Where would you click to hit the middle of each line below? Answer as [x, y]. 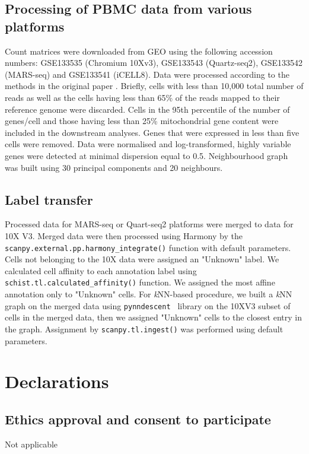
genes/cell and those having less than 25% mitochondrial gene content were [142, 121]
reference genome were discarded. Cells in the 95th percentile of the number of [147, 109]
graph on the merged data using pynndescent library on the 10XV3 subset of [148, 305]
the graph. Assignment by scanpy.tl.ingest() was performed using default [144, 328]
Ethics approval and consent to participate [138, 419]
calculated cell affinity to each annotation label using [101, 270]
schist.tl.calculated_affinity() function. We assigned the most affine [140, 282]
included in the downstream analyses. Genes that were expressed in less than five [152, 132]
